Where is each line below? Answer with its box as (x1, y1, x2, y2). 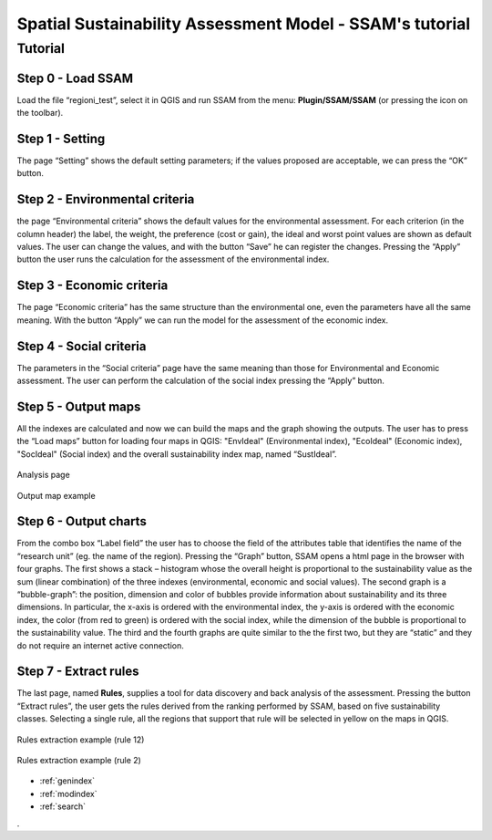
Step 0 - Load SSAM (16, 70, 134, 86)
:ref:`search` (39, 801, 87, 812)
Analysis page (16, 470, 70, 481)
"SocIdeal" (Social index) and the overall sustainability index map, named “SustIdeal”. (16, 448, 337, 460)
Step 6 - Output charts (16, 513, 148, 529)
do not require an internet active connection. (16, 639, 184, 651)
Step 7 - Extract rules (16, 664, 139, 679)
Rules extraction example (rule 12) (16, 734, 145, 745)
